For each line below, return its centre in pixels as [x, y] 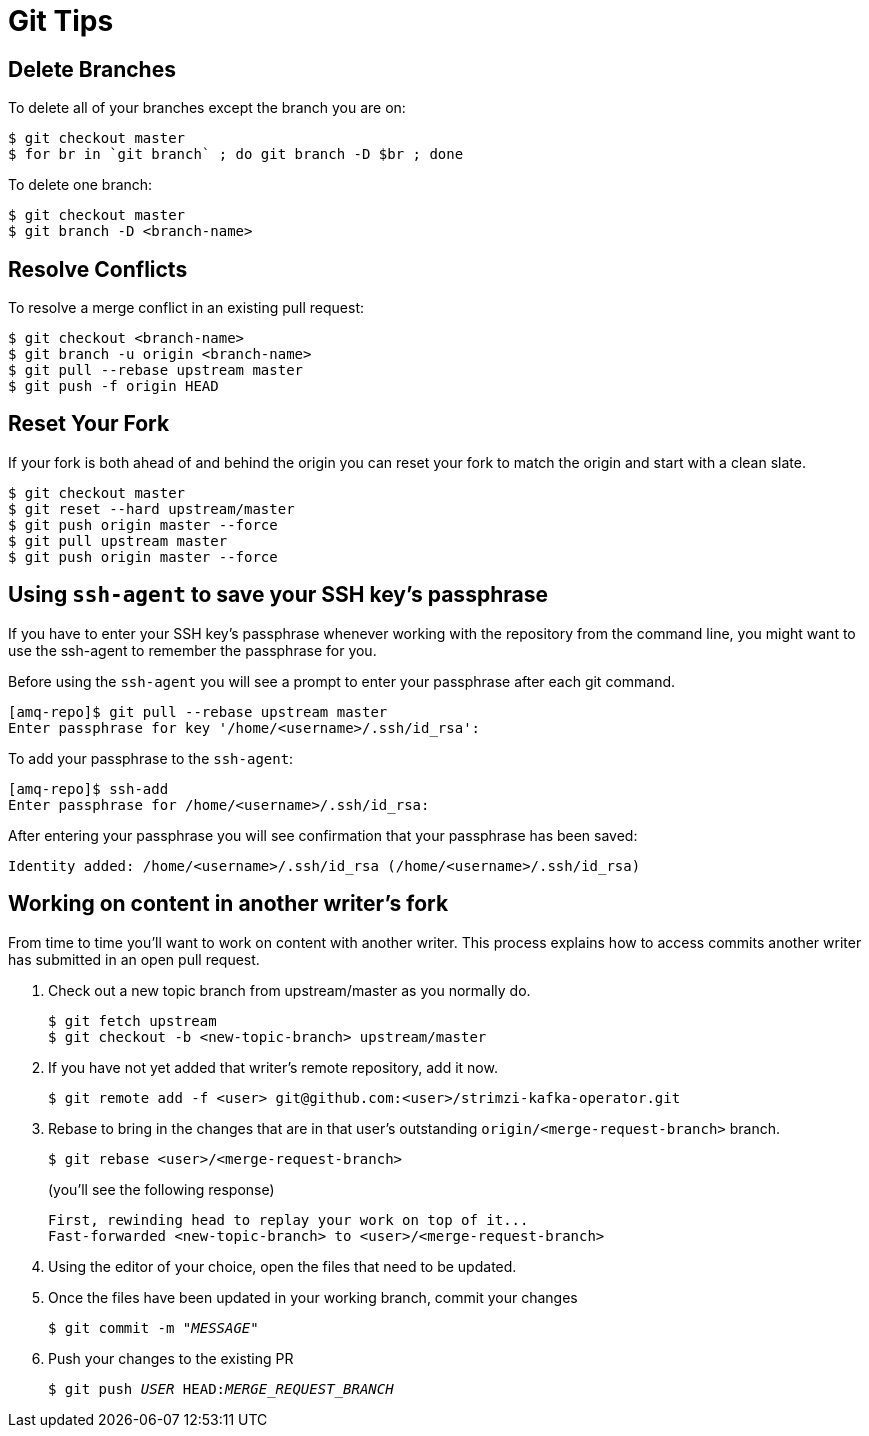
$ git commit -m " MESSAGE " [153, 1327]
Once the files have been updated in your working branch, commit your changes [313, 1297]
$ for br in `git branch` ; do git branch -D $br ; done [236, 154]
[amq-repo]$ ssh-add [88, 788]
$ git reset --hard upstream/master [151, 508]
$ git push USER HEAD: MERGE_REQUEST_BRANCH [221, 1388]
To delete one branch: [80, 185]
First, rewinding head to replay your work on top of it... [288, 1219]
